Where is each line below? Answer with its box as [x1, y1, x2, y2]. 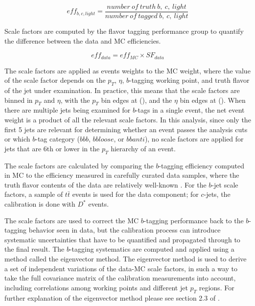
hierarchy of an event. [111, 143, 176, 153]
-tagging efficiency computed [159, 160, 245, 170]
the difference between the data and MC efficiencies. [4, 35, 161, 46]
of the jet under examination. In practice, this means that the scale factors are [4, 85, 240, 95]
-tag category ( [35, 134, 80, 144]
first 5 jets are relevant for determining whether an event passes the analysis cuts [4, 124, 248, 134]
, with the [60, 94, 90, 105]
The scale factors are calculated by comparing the [4, 160, 154, 170]
